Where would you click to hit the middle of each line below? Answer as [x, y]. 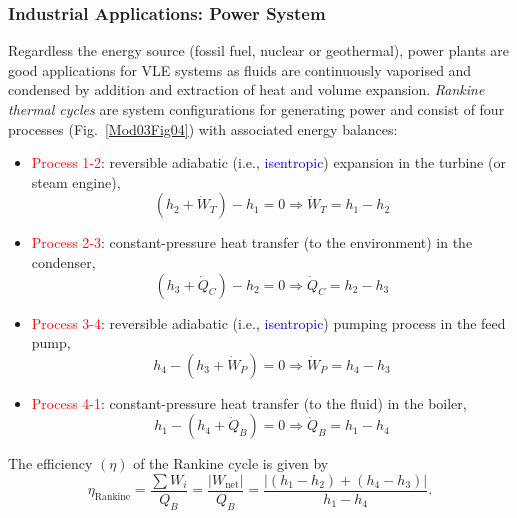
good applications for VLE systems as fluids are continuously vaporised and [240, 69]
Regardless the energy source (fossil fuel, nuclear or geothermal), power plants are [259, 50]
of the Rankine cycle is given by [231, 463]
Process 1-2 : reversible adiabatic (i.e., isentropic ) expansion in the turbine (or [268, 162]
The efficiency [50, 463]
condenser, [63, 261]
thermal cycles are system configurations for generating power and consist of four [256, 109]
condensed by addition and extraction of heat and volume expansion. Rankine [246, 89]
